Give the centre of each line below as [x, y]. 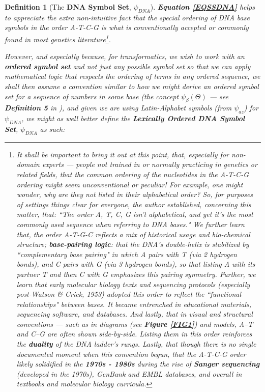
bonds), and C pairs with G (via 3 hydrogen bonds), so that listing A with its [136, 264]
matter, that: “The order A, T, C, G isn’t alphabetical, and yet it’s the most [135, 214]
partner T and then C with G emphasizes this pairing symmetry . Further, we [136, 274]
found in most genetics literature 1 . [58, 38]
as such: [52, 129]
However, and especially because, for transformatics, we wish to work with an [125, 56]
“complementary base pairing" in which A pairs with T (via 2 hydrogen [127, 254]
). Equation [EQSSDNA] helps [202, 7]
